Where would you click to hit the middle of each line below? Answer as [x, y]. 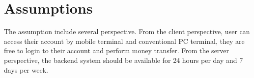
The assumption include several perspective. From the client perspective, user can [127, 31]
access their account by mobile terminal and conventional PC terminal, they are [124, 41]
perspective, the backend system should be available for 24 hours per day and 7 [124, 60]
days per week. [26, 69]
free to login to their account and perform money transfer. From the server [117, 50]
